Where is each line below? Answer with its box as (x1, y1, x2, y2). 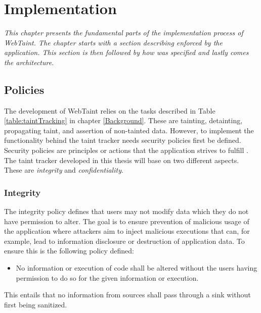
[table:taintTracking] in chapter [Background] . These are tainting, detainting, (4, 115, 243, 126)
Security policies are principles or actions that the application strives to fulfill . (4, 145, 248, 155)
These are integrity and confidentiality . (4, 165, 123, 175)
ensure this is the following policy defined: (4, 245, 134, 256)
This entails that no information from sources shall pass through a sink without (4, 289, 251, 300)
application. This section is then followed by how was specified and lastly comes (4, 47, 249, 58)
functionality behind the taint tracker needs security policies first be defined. (4, 135, 241, 145)
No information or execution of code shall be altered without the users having (16, 263, 257, 273)
